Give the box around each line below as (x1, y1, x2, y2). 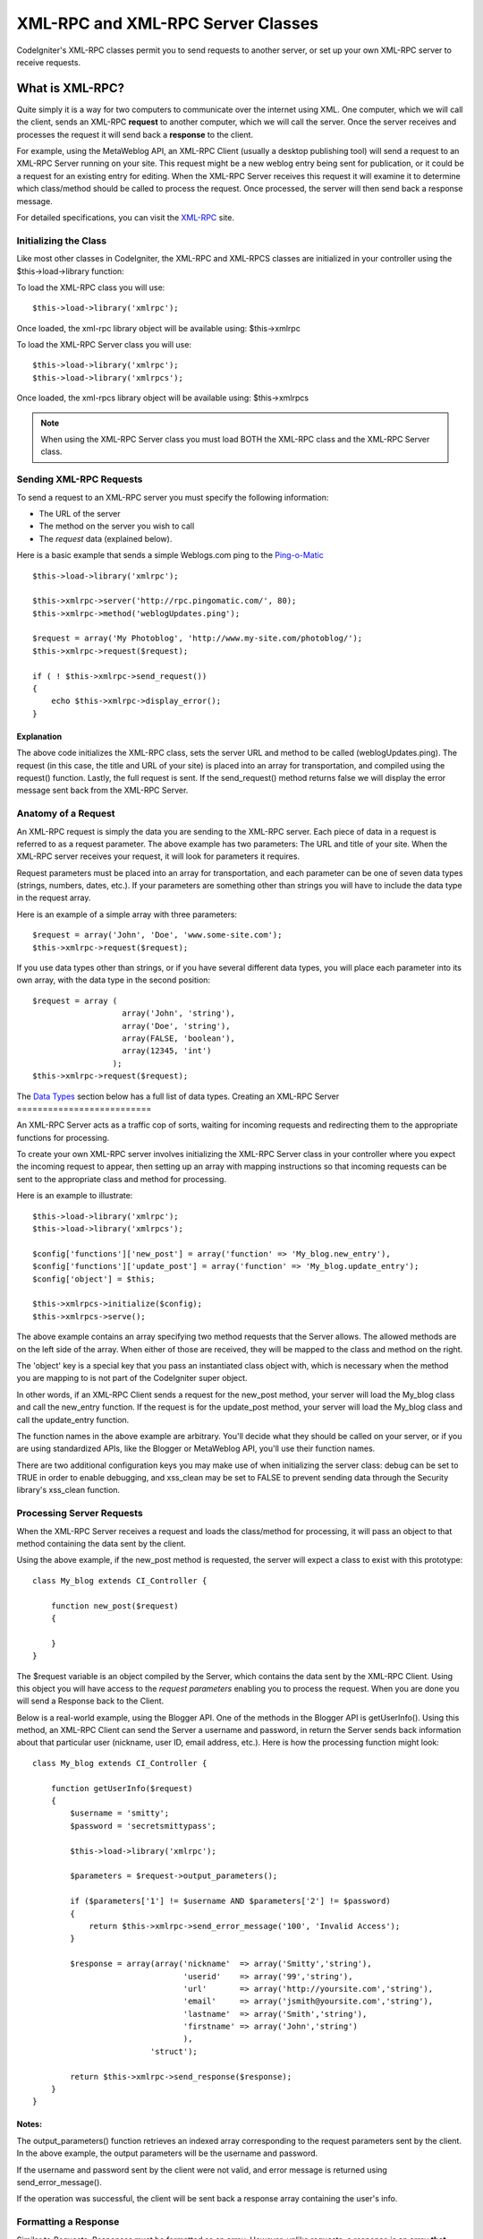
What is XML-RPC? (16, 81, 125, 96)
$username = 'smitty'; (70, 1808, 170, 1818)
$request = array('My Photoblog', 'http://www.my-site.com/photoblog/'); (32, 633, 363, 644)
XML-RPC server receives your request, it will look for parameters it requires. (16, 851, 300, 862)
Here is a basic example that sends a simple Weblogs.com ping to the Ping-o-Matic (16, 550, 324, 561)
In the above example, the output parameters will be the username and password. (16, 2148, 318, 2158)
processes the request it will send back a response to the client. (16, 129, 254, 140)
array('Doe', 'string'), (122, 1021, 232, 1031)
